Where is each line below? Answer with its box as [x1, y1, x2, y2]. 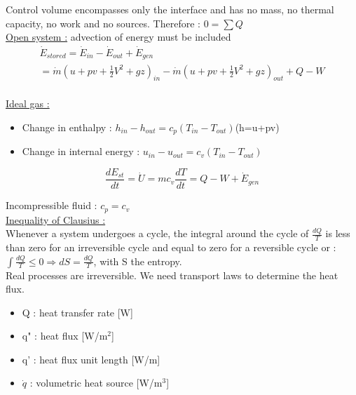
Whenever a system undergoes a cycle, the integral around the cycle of [6, 226, 309, 241]
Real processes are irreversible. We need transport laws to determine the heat [6, 267, 338, 282]
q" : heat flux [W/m [22, 328, 108, 343]
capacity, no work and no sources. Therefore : [6, 15, 200, 30]
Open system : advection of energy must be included [6, 29, 231, 44]
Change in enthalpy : [22, 119, 112, 134]
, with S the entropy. [93, 253, 182, 268]
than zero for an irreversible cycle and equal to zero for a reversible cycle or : [6, 239, 336, 254]
